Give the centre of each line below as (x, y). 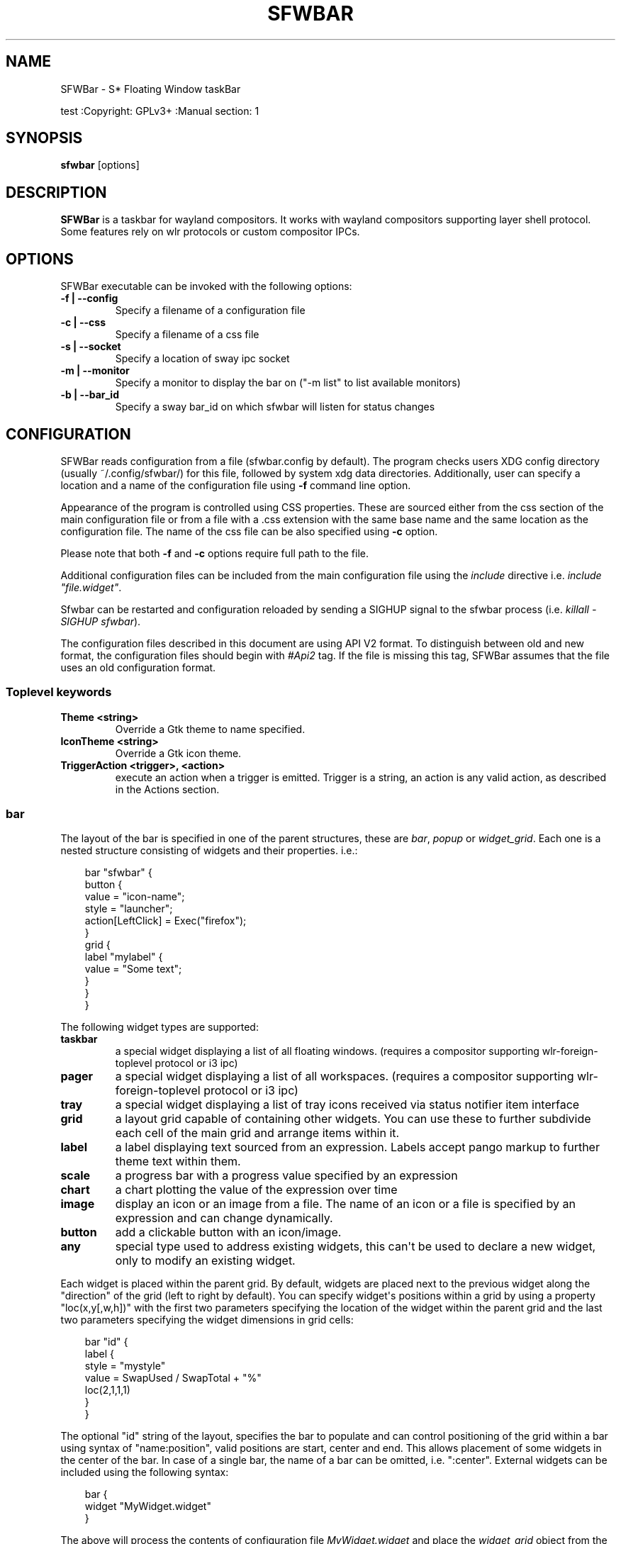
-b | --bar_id (90, 395)
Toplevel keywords (59, 692)
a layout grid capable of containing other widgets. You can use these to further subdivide (353, 1119)
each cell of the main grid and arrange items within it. (257, 1133)
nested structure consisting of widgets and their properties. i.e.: (209, 851)
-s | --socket (91, 347)
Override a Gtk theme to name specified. (210, 729)
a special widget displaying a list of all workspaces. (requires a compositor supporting (345, 1076)
